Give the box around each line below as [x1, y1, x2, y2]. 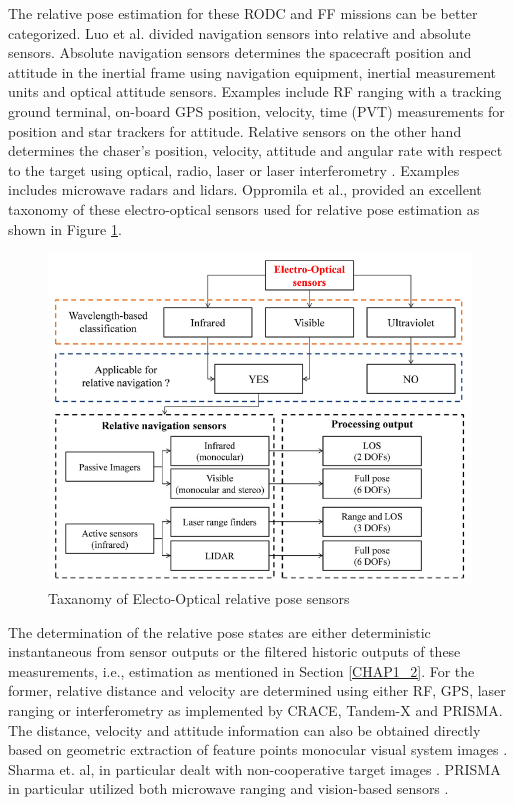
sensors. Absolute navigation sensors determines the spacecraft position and [8, 42, 472, 63]
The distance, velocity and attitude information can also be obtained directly [8, 719, 481, 740]
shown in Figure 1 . [8, 218, 122, 239]
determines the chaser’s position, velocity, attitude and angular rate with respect [8, 140, 503, 161]
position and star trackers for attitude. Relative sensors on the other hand [8, 120, 462, 141]
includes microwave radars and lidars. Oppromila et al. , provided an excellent [8, 179, 482, 200]
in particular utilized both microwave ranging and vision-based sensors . [8, 778, 449, 799]
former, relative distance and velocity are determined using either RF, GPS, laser [8, 680, 506, 701]
